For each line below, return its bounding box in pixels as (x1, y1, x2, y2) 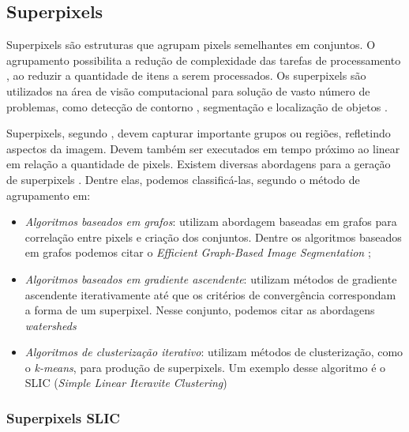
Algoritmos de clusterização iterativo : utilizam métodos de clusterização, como (24, 344, 403, 360)
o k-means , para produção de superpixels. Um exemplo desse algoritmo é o (24, 359, 386, 375)
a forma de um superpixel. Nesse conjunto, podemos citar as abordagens (24, 302, 375, 318)
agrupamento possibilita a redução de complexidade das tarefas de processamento (6, 51, 401, 68)
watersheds (24, 317, 77, 333)
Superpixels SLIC (6, 408, 120, 427)
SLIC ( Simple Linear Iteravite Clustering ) (24, 374, 227, 391)
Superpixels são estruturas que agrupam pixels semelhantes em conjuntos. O (6, 36, 376, 53)
